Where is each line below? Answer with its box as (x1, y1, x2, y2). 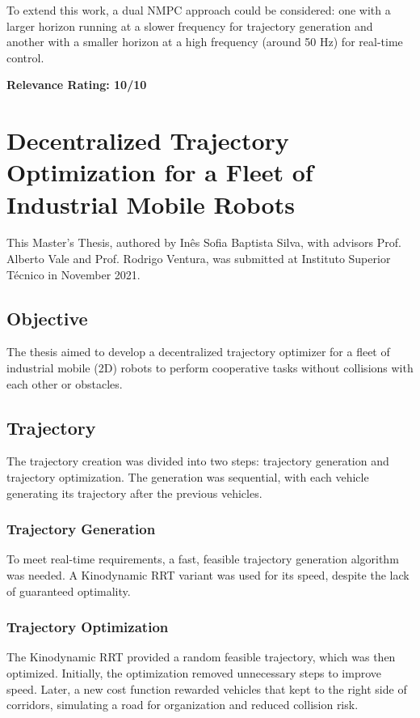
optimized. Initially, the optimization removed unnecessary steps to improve (6, 665, 381, 682)
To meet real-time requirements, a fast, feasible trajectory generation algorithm (6, 550, 399, 567)
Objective (6, 305, 88, 330)
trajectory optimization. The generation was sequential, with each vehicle (6, 469, 369, 486)
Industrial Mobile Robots (6, 187, 295, 220)
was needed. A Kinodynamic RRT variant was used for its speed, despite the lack (6, 567, 409, 584)
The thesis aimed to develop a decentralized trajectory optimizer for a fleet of (6, 343, 390, 360)
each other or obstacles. (6, 375, 123, 392)
